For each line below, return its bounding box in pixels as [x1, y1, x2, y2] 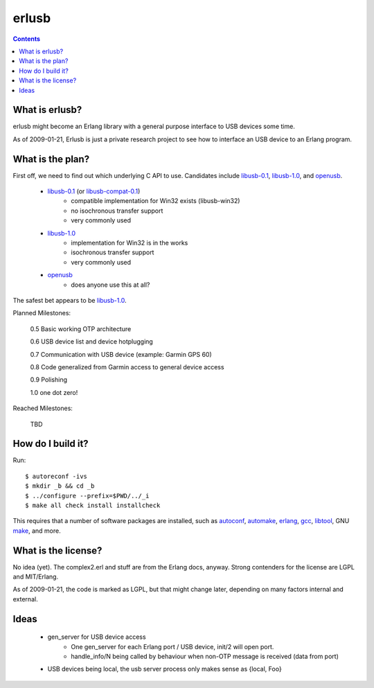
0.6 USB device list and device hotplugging [30, 337, 154, 346]
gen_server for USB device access [47, 633, 146, 641]
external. [12, 594, 38, 603]
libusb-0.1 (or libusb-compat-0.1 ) [47, 187, 141, 195]
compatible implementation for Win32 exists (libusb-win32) [71, 197, 240, 205]
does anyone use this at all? [71, 281, 150, 289]
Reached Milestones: [12, 404, 73, 412]
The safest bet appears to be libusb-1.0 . [12, 297, 127, 304]
